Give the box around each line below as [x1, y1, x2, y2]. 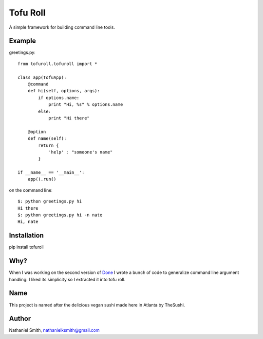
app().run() [27, 176, 56, 182]
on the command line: [9, 187, 53, 193]
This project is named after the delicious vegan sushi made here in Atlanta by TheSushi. [9, 302, 185, 308]
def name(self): [27, 136, 67, 141]
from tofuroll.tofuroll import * [18, 61, 97, 67]
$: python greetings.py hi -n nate [18, 212, 103, 218]
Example [9, 37, 36, 45]
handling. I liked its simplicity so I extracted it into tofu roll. [9, 276, 126, 282]
